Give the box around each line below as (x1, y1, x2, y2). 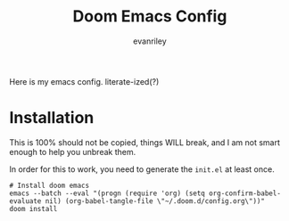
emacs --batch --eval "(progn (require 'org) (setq (9, 189, 205, 198)
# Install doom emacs (9, 181, 90, 190)
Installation (9, 108, 95, 128)
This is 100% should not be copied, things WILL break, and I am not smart (9, 136, 281, 148)
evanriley (133, 36, 167, 46)
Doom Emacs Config (72, 6, 227, 27)
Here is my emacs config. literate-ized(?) (9, 76, 160, 86)
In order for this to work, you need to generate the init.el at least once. (9, 163, 275, 175)
